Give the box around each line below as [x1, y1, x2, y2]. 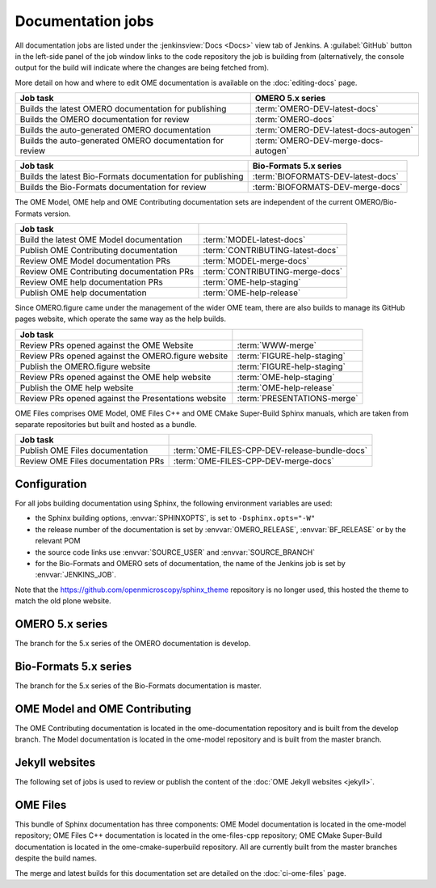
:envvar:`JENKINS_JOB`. [35, 570, 117, 580]
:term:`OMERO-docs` [254, 114, 335, 125]
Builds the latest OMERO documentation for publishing [19, 104, 227, 115]
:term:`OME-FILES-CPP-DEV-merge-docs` [173, 455, 334, 467]
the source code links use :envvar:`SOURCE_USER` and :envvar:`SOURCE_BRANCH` [35, 547, 315, 557]
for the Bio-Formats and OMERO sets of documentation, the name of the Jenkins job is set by [35, 558, 346, 568]
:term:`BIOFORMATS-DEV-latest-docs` [252, 171, 399, 182]
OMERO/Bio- [354, 197, 397, 207]
